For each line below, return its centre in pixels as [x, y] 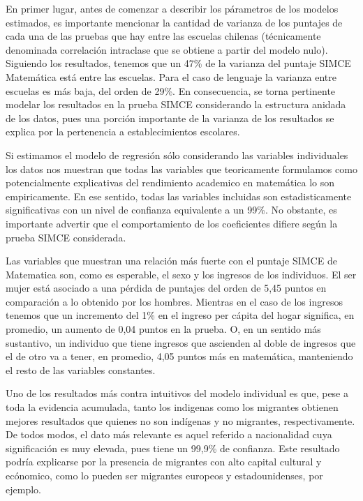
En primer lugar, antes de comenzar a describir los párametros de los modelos [172, 8]
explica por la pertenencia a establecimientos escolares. [123, 132]
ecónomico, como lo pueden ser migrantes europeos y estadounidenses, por [164, 475]
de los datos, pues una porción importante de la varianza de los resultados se [170, 118]
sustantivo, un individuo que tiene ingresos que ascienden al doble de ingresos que [181, 342]
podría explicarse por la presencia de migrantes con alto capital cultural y [164, 462]
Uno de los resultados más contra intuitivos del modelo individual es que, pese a [177, 393]
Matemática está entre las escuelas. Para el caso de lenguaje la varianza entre [171, 76]
